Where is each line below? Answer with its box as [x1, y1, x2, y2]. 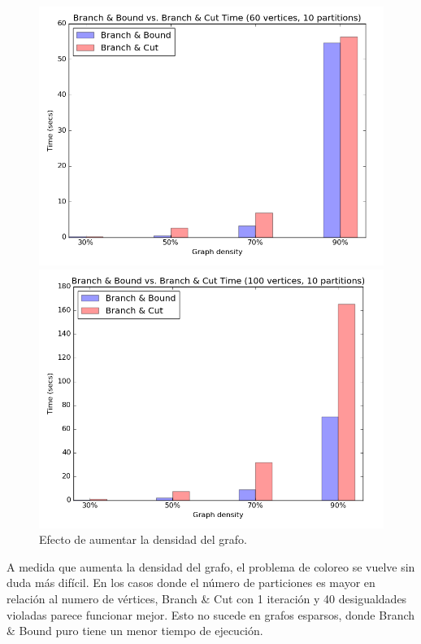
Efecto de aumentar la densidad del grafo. [39, 531, 247, 548]
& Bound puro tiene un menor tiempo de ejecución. [7, 622, 263, 639]
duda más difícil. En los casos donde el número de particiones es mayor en [7, 574, 375, 591]
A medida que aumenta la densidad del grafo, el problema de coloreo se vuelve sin [7, 558, 415, 575]
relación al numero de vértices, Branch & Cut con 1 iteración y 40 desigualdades [7, 589, 407, 607]
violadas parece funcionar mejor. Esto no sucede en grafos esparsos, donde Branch [7, 606, 415, 623]
